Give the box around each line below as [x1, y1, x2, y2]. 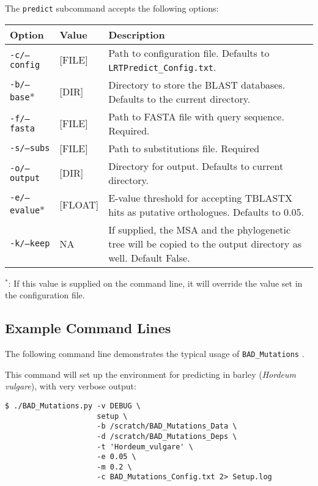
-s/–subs [10, 143, 50, 153]
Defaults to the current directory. [108, 91, 251, 106]
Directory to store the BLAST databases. [108, 77, 286, 92]
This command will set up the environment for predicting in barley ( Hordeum [5, 367, 297, 380]
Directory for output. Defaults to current [108, 158, 284, 173]
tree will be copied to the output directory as [108, 236, 301, 251]
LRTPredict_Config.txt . [108, 59, 216, 74]
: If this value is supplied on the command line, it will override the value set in [8, 276, 303, 289]
